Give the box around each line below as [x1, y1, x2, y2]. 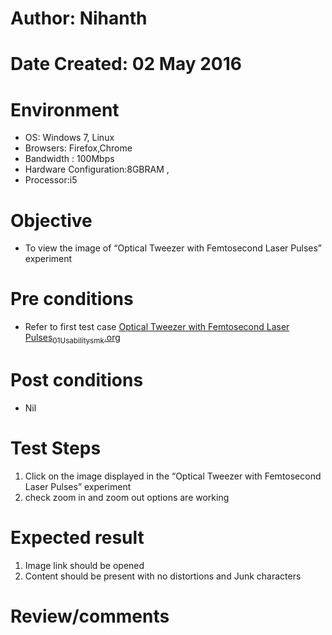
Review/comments [10, 605, 170, 627]
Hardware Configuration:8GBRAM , [24, 163, 170, 176]
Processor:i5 [24, 174, 78, 186]
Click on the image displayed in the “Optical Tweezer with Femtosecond [24, 470, 322, 482]
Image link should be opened [24, 559, 145, 571]
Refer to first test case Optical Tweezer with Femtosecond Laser [24, 321, 290, 333]
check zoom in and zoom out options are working [24, 491, 230, 503]
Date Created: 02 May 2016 [10, 53, 242, 76]
